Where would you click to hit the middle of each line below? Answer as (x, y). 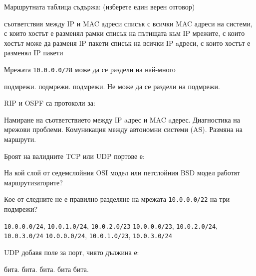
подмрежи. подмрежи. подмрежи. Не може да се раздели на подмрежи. (112, 86)
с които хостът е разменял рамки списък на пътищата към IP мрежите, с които (125, 33)
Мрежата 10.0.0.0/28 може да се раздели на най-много (90, 69)
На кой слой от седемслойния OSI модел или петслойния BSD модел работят (122, 173)
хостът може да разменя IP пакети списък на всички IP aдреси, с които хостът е (127, 43)
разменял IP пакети (34, 53)
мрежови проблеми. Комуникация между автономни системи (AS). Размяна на (124, 129)
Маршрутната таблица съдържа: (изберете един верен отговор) (100, 6)
